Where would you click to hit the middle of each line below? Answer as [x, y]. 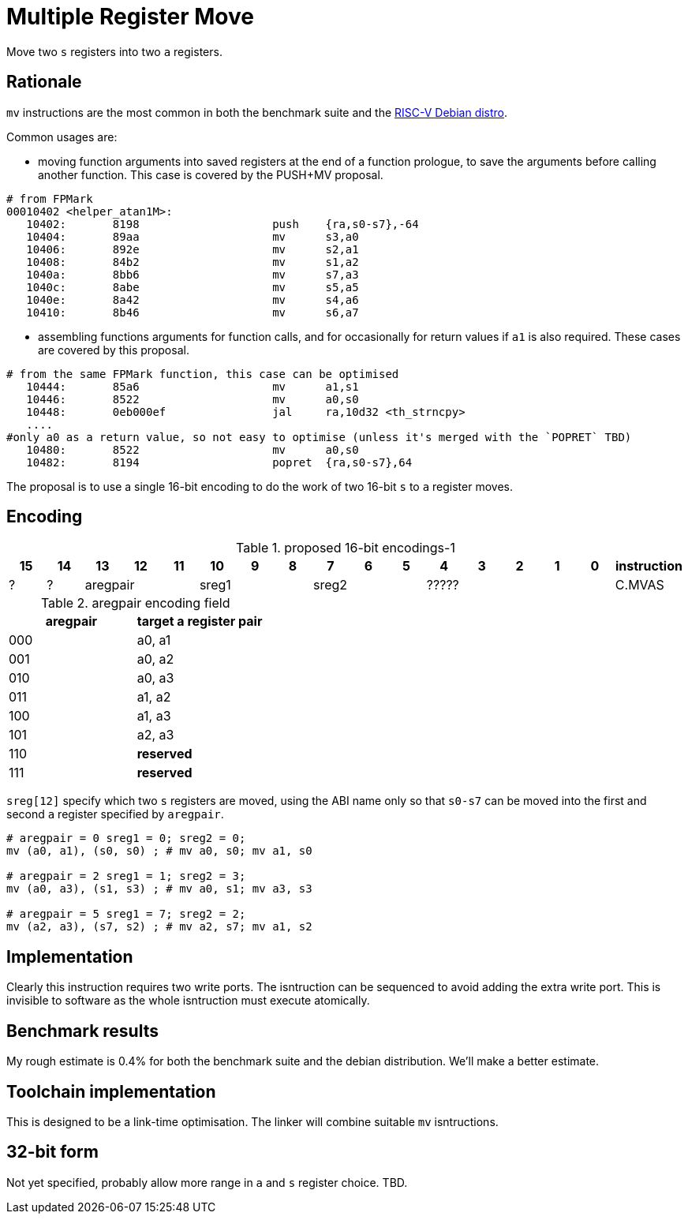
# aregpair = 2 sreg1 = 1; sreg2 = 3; [126, 876]
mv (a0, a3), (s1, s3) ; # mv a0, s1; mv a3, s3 [159, 889]
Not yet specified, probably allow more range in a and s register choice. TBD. [207, 1182]
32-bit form [52, 1152]
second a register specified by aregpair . [115, 814]
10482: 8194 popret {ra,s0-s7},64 [219, 462]
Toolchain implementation [111, 1091]
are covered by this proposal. [114, 350]
